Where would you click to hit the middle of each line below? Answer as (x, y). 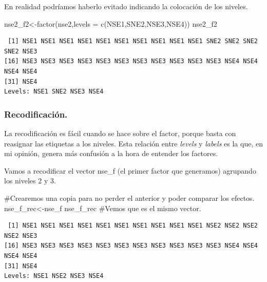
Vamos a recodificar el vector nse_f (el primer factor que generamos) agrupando (130, 170)
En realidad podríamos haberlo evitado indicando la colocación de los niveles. (126, 6)
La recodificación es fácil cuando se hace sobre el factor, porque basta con (120, 133)
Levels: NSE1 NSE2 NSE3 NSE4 (54, 276)
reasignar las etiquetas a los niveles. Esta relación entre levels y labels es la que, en (133, 143)
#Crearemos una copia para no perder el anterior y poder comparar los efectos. (129, 198)
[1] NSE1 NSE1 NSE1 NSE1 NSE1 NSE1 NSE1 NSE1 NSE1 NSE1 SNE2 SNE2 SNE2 (133, 41)
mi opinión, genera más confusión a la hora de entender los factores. (111, 153)
